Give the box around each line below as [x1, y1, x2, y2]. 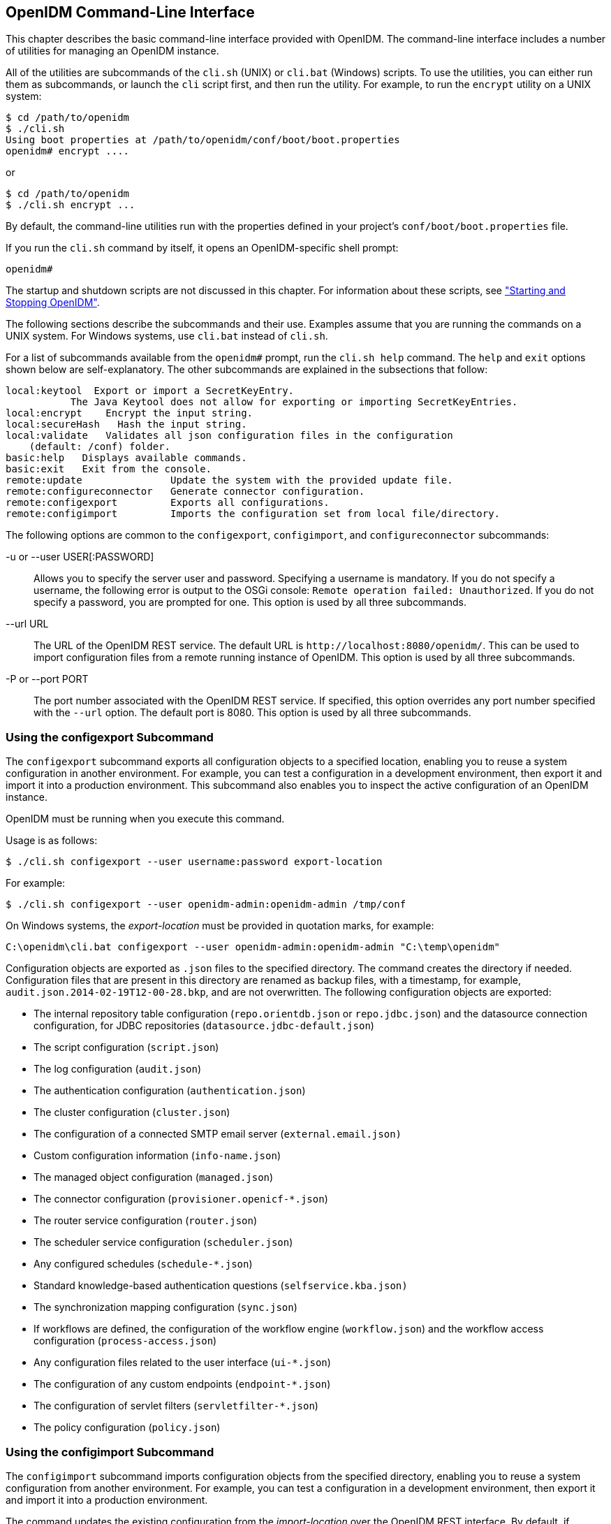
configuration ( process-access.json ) [34, 1335, 217, 1347]
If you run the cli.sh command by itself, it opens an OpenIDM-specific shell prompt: [6, 242, 399, 254]
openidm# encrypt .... [6, 145, 130, 157]
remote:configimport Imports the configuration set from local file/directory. [6, 508, 501, 520]
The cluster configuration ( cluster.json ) [34, 1106, 230, 1119]
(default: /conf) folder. [29, 441, 171, 453]
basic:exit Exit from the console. [6, 463, 212, 475]
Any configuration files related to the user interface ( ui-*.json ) [34, 1356, 331, 1369]
